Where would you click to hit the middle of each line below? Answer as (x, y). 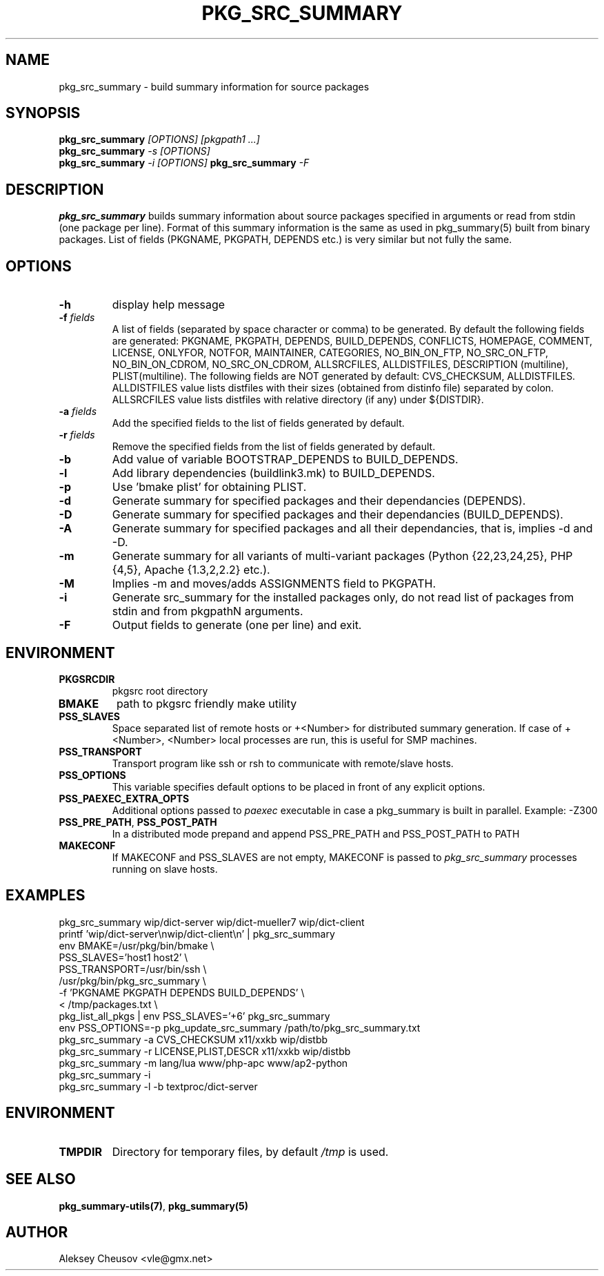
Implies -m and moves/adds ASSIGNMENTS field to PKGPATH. (274, 584)
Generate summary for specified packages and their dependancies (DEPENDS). (319, 501)
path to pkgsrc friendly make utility (207, 703)
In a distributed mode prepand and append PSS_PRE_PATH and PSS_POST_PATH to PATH (316, 833)
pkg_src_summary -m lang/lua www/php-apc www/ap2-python (203, 1063)
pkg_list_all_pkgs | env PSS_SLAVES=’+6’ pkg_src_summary (194, 1016)
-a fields (78, 412)
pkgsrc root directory (160, 690)
